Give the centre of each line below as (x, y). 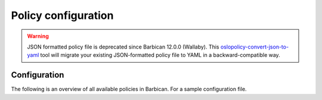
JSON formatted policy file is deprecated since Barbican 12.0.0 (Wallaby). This (123, 47)
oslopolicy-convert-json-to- (255, 47)
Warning (38, 36)
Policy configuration (62, 15)
